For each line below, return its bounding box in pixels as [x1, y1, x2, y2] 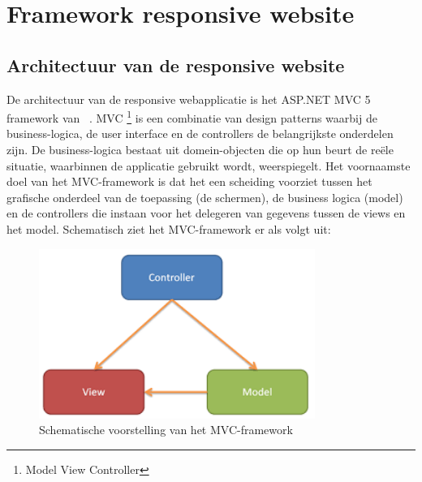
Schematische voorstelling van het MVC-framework [39, 421, 293, 438]
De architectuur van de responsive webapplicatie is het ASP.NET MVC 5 [6, 90, 371, 107]
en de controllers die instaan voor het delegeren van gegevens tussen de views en [6, 204, 406, 222]
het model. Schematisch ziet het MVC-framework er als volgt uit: [6, 220, 331, 237]
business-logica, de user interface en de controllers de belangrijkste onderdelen [6, 125, 394, 142]
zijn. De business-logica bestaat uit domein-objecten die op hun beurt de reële [6, 141, 394, 158]
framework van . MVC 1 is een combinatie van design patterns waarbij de [6, 107, 377, 126]
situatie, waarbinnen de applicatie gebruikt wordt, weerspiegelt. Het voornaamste [6, 157, 411, 174]
